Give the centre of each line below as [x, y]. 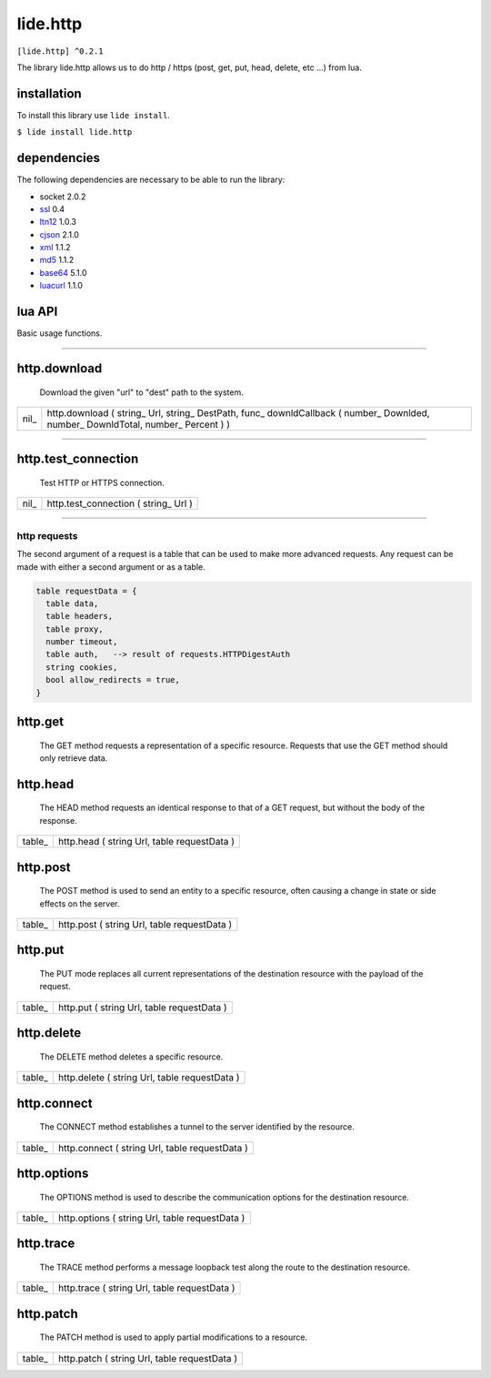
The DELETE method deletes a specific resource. [131, 1057]
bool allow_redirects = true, [113, 680]
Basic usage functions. [60, 333]
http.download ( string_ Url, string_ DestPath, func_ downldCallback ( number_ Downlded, [239, 412]
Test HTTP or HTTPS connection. [102, 482]
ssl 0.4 [52, 208]
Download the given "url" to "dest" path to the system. [142, 392]
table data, [72, 603]
